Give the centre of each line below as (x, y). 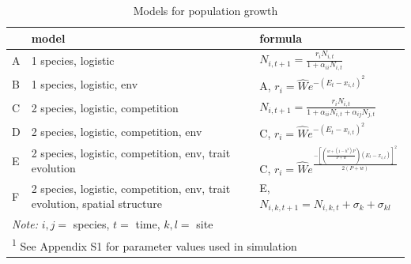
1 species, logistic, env (85, 84)
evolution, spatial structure (96, 204)
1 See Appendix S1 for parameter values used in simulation (155, 245)
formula (281, 38)
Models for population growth (205, 10)
